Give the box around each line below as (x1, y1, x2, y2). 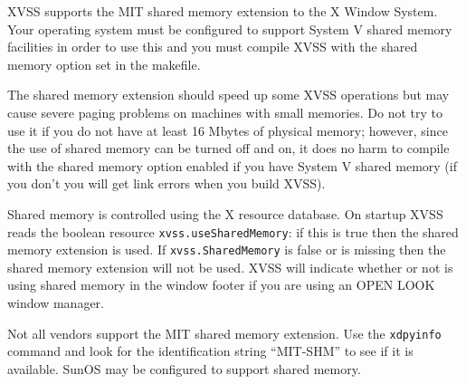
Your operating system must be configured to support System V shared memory (7, 19, 452, 38)
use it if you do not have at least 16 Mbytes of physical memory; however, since (7, 120, 448, 139)
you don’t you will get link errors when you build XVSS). (7, 174, 326, 193)
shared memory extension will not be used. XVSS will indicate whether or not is (7, 257, 453, 276)
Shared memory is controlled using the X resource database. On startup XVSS (7, 204, 443, 223)
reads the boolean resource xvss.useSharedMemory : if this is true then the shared (7, 222, 459, 241)
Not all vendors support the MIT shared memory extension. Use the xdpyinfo (7, 323, 442, 342)
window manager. (7, 293, 104, 312)
